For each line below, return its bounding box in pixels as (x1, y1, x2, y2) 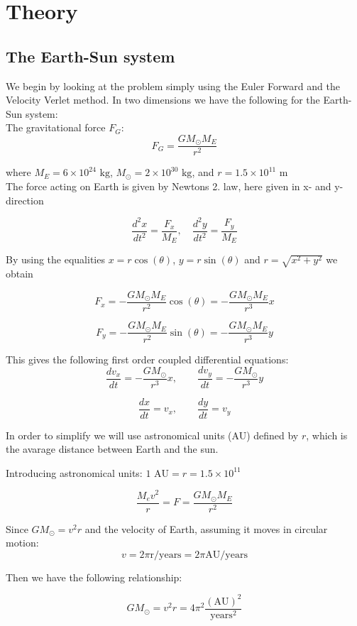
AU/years (205, 549, 248, 560)
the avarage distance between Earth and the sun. (6, 441, 219, 456)
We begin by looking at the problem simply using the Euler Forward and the (6, 78, 340, 93)
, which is (306, 427, 348, 442)
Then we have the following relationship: (6, 569, 182, 584)
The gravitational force (6, 120, 106, 135)
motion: (6, 535, 39, 550)
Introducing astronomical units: (6, 465, 143, 480)
